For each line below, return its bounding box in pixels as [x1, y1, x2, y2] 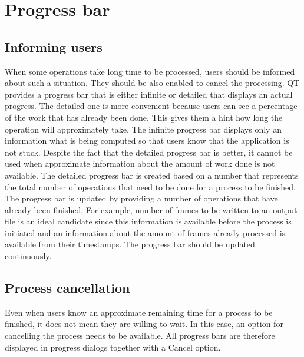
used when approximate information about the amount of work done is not [5, 157, 275, 170]
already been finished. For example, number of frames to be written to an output [5, 203, 298, 216]
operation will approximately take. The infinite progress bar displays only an [5, 123, 282, 135]
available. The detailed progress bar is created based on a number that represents [5, 168, 299, 181]
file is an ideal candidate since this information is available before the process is [5, 215, 292, 227]
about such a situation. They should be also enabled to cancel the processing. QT [5, 77, 300, 89]
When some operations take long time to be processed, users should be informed [5, 65, 295, 77]
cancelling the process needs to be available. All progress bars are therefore [5, 329, 275, 342]
